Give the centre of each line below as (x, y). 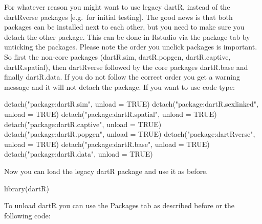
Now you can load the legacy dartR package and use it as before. (106, 171)
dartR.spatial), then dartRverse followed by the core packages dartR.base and (126, 67)
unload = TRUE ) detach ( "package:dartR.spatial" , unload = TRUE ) (111, 114)
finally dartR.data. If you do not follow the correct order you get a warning (122, 77)
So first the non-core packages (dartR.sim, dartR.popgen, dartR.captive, (117, 56)
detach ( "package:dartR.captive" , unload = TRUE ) (83, 124)
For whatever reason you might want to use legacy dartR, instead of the (117, 7)
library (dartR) (27, 188)
